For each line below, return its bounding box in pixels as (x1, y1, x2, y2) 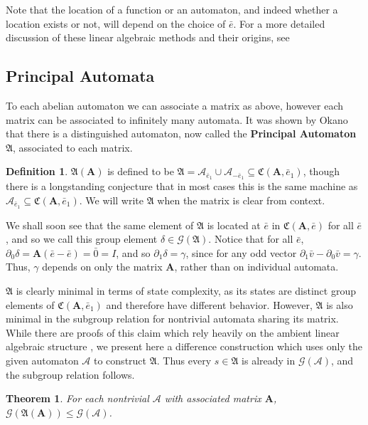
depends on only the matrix (42, 259, 163, 274)
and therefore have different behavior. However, (106, 297, 313, 312)
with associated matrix (164, 391, 261, 406)
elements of (6, 297, 55, 312)
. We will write (79, 192, 144, 207)
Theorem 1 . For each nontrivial (6, 391, 149, 406)
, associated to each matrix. (13, 140, 133, 154)
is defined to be (107, 164, 174, 179)
